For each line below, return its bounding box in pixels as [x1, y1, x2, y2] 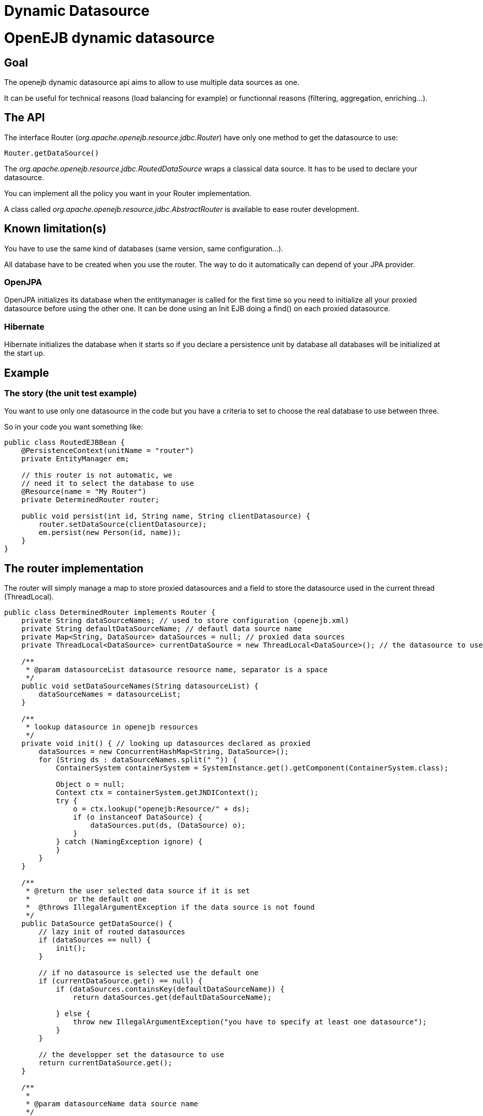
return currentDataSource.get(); [38, 1059, 172, 1067]
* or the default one [26, 895, 147, 904]
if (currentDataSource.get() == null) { [38, 977, 203, 985]
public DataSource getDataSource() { [21, 919, 172, 928]
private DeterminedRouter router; [21, 496, 160, 504]
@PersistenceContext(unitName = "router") [21, 446, 194, 455]
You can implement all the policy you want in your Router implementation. [4, 188, 252, 198]
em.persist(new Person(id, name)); [38, 528, 181, 537]
